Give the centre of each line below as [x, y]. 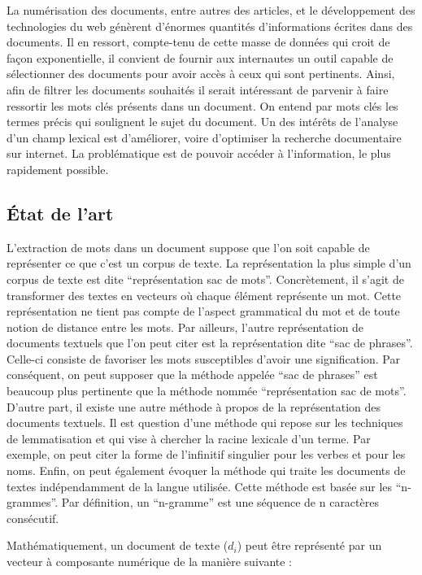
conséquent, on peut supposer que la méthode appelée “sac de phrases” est [192, 375]
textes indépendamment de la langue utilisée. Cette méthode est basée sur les [200, 486]
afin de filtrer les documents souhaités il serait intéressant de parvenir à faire [198, 89]
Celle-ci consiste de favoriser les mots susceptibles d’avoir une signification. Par [203, 358]
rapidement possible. [58, 169]
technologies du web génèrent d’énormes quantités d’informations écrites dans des [210, 26]
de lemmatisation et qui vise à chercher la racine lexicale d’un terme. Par [189, 438]
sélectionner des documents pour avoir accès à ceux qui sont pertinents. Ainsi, [201, 74]
